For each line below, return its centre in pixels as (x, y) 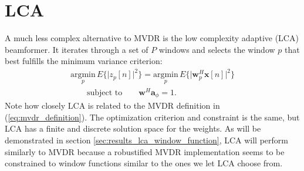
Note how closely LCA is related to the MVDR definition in (112, 105)
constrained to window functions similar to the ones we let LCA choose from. (144, 163)
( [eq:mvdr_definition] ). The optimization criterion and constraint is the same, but (152, 117)
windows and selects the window (217, 49)
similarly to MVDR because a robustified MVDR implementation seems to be (145, 151)
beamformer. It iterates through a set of (77, 49)
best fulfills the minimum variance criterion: (84, 61)
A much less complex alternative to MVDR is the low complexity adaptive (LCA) (152, 38)
